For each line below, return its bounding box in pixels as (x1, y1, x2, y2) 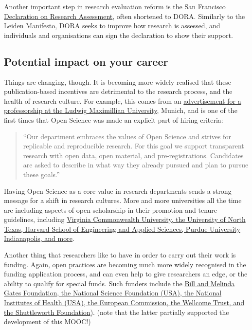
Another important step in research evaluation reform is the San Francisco (4, 1, 226, 11)
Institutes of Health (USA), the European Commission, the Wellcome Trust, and (4, 297, 245, 308)
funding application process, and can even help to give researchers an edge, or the (4, 269, 248, 279)
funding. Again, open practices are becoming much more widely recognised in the (4, 259, 246, 269)
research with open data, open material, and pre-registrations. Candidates (23, 150, 244, 160)
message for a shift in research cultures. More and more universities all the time (4, 195, 242, 205)
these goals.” (23, 169, 60, 179)
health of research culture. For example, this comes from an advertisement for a (4, 95, 241, 106)
